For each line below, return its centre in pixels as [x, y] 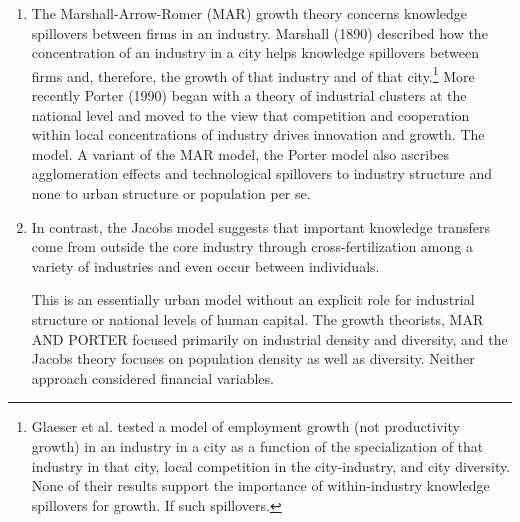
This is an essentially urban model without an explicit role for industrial [253, 299]
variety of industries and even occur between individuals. [205, 265]
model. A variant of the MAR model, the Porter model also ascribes [240, 153]
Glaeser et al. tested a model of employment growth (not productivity [245, 426]
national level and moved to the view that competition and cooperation [250, 114]
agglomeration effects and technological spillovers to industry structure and [262, 173]
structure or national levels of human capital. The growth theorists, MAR [257, 318]
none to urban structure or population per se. [171, 193]
